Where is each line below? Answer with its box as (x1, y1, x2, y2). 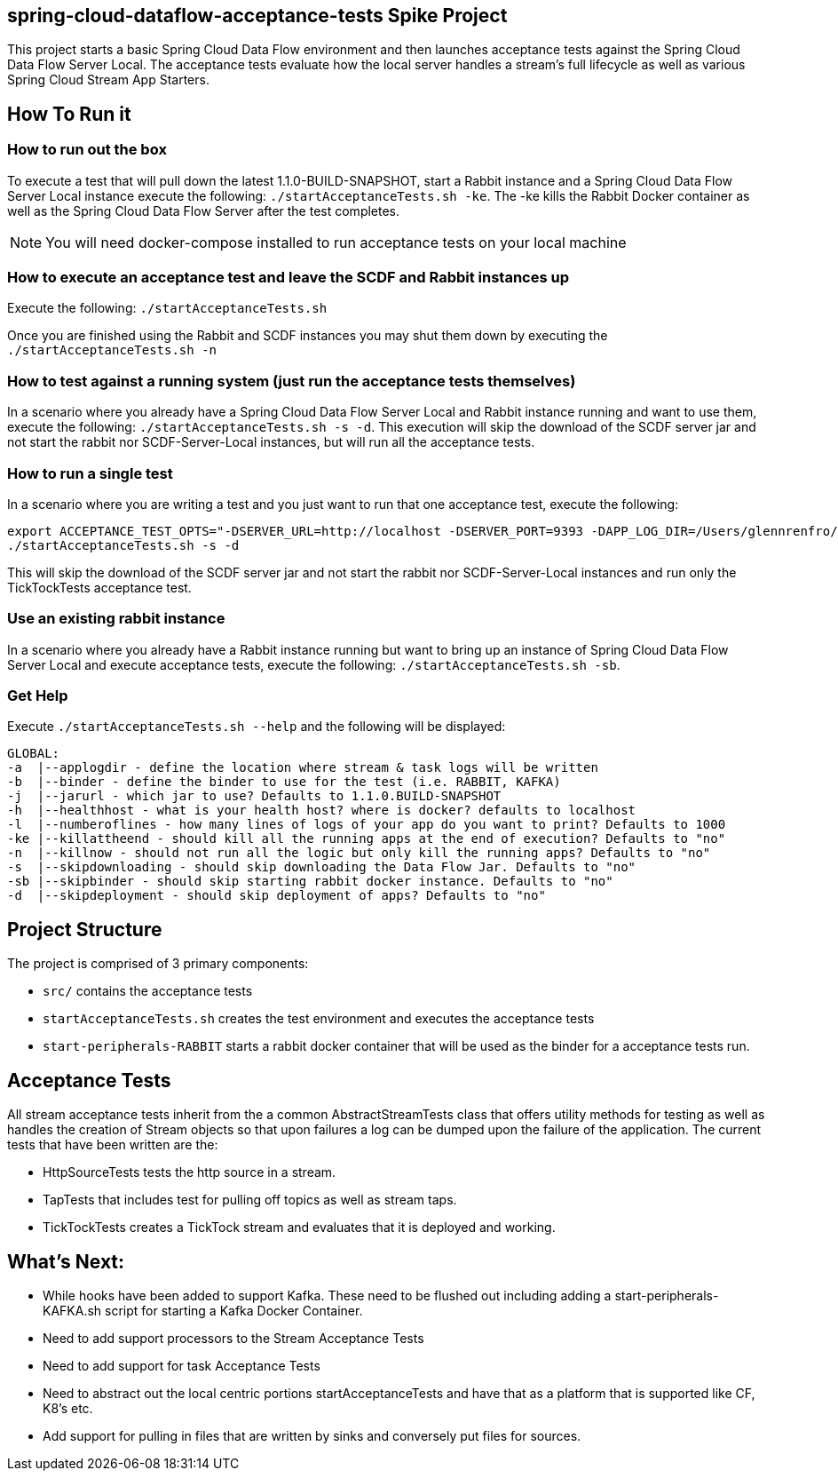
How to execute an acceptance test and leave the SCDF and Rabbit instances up (7, 268, 569, 287)
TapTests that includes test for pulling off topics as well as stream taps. (43, 1192, 457, 1208)
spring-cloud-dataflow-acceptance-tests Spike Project (7, 4, 508, 27)
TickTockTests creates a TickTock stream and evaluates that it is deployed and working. (43, 1220, 556, 1236)
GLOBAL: (7, 746, 60, 761)
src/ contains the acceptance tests (43, 983, 253, 999)
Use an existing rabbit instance (7, 609, 225, 628)
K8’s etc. (43, 1400, 93, 1416)
